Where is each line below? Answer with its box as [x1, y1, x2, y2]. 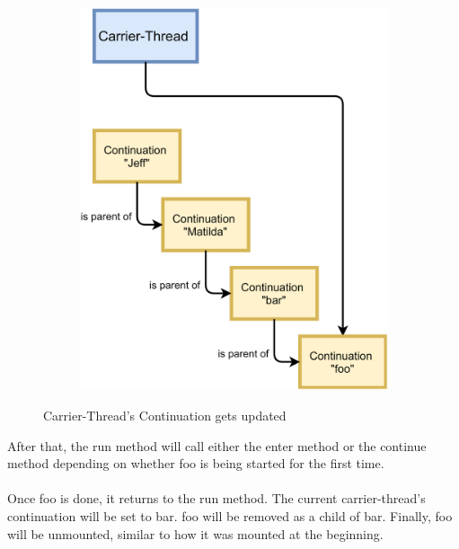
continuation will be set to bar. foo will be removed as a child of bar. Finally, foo [7, 507, 453, 526]
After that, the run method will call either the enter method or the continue [7, 436, 427, 455]
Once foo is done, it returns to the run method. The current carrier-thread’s [7, 489, 426, 508]
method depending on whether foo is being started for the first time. [7, 454, 384, 473]
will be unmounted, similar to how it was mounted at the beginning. [7, 524, 384, 543]
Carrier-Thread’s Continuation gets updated [43, 406, 287, 425]
